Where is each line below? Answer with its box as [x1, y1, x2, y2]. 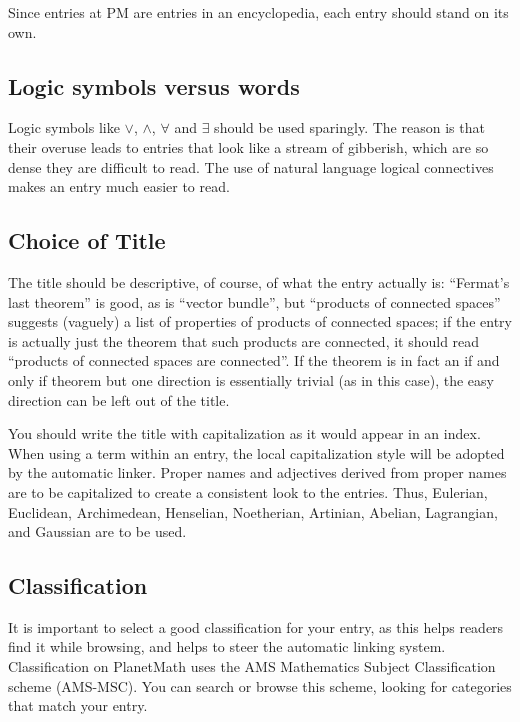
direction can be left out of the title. [8, 389, 230, 410]
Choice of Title [8, 225, 166, 256]
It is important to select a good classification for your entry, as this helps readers [8, 616, 504, 637]
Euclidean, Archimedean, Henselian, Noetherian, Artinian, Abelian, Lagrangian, [8, 501, 498, 522]
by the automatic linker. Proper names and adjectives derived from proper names [8, 462, 507, 483]
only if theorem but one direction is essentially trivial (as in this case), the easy [8, 369, 494, 390]
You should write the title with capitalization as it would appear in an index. [8, 423, 481, 444]
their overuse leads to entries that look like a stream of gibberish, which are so [8, 136, 489, 157]
